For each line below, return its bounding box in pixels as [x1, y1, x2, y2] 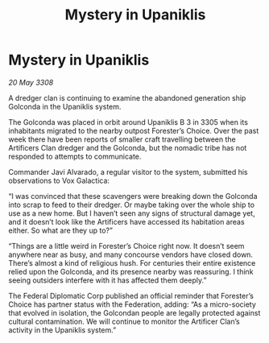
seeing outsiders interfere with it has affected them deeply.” [8, 275, 207, 285]
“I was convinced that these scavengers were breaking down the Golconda [8, 191, 258, 200]
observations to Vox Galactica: [8, 176, 110, 185]
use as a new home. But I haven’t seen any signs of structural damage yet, [8, 208, 255, 218]
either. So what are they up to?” [8, 225, 113, 235]
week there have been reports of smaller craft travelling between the [8, 134, 236, 144]
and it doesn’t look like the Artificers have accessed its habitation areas [8, 217, 245, 226]
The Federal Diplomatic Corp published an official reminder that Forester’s [8, 291, 254, 300]
